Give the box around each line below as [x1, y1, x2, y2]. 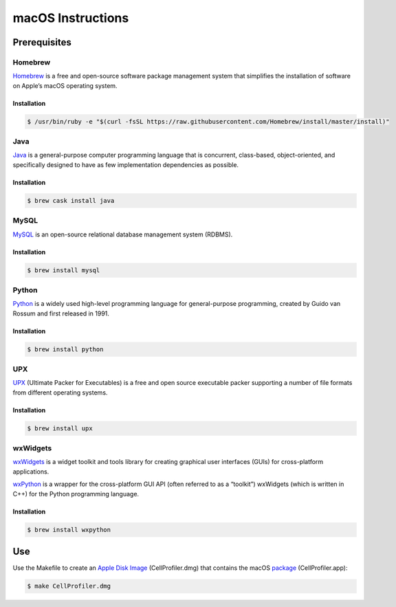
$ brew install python [27, 345, 104, 353]
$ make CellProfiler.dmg [27, 582, 111, 591]
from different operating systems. [12, 388, 108, 397]
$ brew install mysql [27, 266, 100, 274]
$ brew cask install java [27, 197, 115, 204]
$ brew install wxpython [27, 526, 111, 533]
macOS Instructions [12, 10, 129, 25]
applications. [12, 467, 49, 476]
